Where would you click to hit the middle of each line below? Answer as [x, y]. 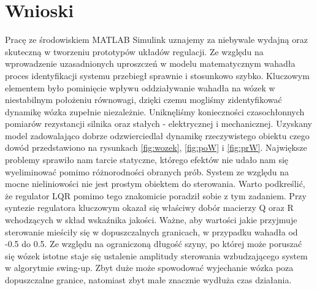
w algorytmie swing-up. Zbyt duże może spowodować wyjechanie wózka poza [149, 268]
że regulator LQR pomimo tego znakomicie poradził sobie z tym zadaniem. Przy [156, 195]
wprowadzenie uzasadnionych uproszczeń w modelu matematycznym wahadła [150, 63]
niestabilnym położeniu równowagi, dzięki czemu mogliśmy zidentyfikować [143, 100]
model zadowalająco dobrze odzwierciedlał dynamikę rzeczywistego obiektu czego [157, 135]
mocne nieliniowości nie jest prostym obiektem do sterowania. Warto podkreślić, [155, 184]
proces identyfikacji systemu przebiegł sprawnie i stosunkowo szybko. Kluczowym [157, 75]
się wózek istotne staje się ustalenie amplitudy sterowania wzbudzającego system [156, 255]
